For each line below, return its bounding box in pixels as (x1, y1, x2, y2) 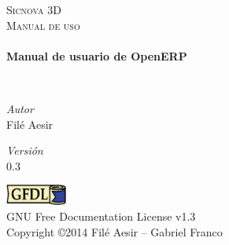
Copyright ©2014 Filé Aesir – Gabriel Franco (6, 223, 223, 240)
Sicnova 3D (6, 2, 61, 17)
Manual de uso (6, 16, 80, 33)
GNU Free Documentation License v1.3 (6, 208, 196, 224)
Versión (6, 142, 43, 159)
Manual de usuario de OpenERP (6, 47, 187, 64)
